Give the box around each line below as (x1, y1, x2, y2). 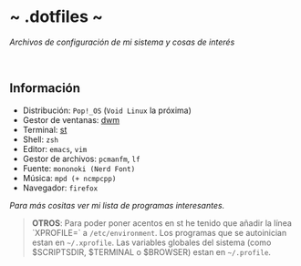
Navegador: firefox (22, 182, 99, 193)
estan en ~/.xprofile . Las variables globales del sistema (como (31, 237, 272, 248)
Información (9, 80, 80, 97)
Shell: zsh (22, 134, 59, 145)
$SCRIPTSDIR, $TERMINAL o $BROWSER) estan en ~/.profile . (31, 246, 272, 257)
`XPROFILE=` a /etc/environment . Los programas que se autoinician (31, 227, 287, 238)
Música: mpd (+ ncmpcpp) (22, 172, 117, 183)
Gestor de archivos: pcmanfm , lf (22, 153, 140, 164)
